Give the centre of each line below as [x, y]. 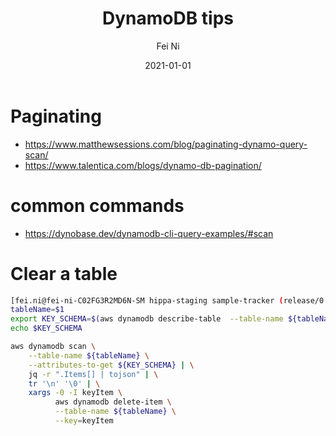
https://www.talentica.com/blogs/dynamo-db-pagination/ [143, 165]
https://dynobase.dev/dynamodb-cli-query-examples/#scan [149, 233]
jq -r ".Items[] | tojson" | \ [93, 374]
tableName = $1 [37, 310]
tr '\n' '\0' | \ [64, 383]
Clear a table [64, 273]
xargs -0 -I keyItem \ [75, 393]
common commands [97, 205]
